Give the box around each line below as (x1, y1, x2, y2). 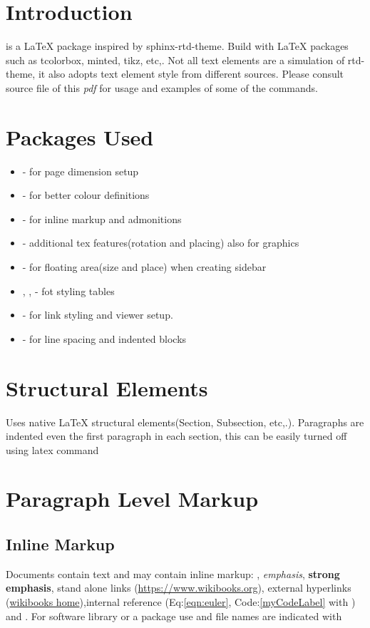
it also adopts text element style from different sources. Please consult (38, 66, 344, 81)
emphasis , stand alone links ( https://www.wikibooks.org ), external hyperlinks (6, 580, 351, 595)
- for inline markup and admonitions (22, 211, 182, 226)
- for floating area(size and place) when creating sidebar (22, 259, 267, 274)
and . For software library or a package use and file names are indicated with (6, 608, 342, 623)
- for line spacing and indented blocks (22, 331, 187, 346)
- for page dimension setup (22, 163, 139, 178)
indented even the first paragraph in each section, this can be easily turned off (6, 428, 347, 443)
